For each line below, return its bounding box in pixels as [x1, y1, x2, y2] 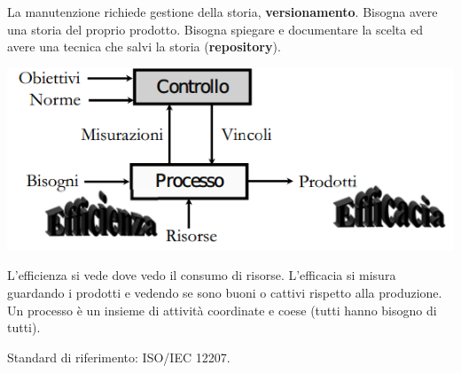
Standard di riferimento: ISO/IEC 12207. [7, 347, 230, 366]
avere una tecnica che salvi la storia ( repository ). [7, 37, 281, 56]
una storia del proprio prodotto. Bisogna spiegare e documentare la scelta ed [7, 19, 423, 38]
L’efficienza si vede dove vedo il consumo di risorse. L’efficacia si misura [7, 266, 396, 284]
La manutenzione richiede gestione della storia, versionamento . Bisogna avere [7, 3, 438, 20]
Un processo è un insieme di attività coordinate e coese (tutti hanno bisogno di [7, 300, 437, 319]
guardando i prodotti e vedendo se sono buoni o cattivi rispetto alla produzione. [7, 284, 442, 302]
